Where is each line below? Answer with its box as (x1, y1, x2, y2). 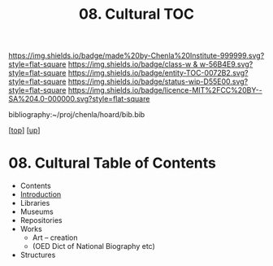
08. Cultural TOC (78, 5, 195, 24)
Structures (19, 250, 56, 260)
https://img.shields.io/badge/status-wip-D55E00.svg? (67, 76, 249, 86)
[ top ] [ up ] (8, 125, 41, 135)
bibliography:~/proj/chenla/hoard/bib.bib (8, 110, 145, 120)
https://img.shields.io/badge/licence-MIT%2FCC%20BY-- (67, 85, 262, 95)
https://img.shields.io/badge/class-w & (67, 59, 198, 69)
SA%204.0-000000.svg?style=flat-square (8, 94, 150, 104)
